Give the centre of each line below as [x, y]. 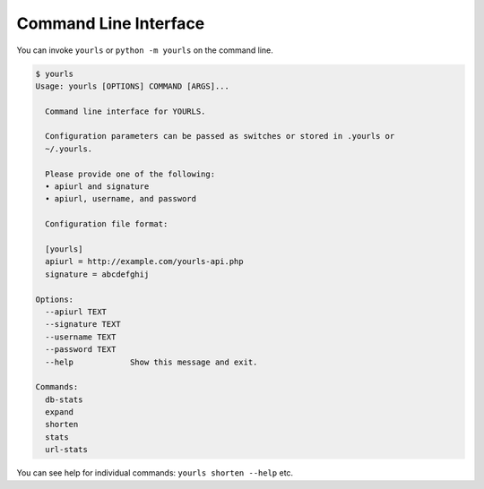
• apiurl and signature [97, 187]
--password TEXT [81, 350]
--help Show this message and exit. [151, 362]
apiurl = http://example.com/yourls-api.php [144, 262]
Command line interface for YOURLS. [125, 111]
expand [60, 412]
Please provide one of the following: [130, 174]
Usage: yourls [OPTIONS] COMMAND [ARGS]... [133, 86]
